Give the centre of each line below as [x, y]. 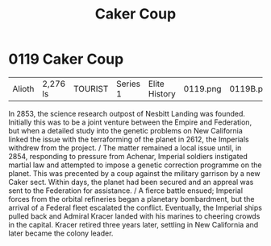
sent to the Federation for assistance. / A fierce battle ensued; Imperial [126, 191]
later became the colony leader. [61, 233]
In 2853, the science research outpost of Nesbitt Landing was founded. [127, 113]
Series [128, 84]
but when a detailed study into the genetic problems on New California [126, 130]
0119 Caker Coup [66, 59]
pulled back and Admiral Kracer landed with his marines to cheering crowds [134, 216]
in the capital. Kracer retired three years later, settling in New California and [133, 224]
